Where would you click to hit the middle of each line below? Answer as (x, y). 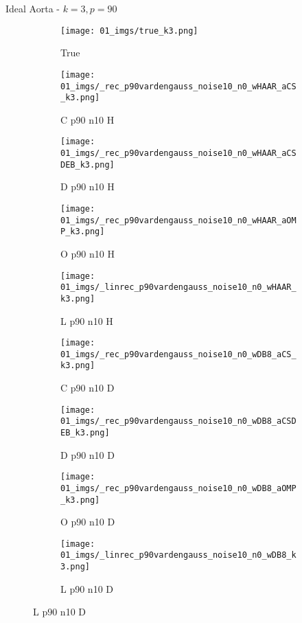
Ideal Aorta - (33, 8)
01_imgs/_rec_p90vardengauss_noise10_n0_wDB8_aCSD (178, 421)
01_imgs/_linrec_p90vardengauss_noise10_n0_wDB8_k (178, 555)
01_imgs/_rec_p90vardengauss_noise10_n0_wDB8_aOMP (178, 488)
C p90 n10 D (88, 388)
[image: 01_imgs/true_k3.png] (129, 31)
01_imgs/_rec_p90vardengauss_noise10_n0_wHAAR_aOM (178, 220)
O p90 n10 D (88, 522)
